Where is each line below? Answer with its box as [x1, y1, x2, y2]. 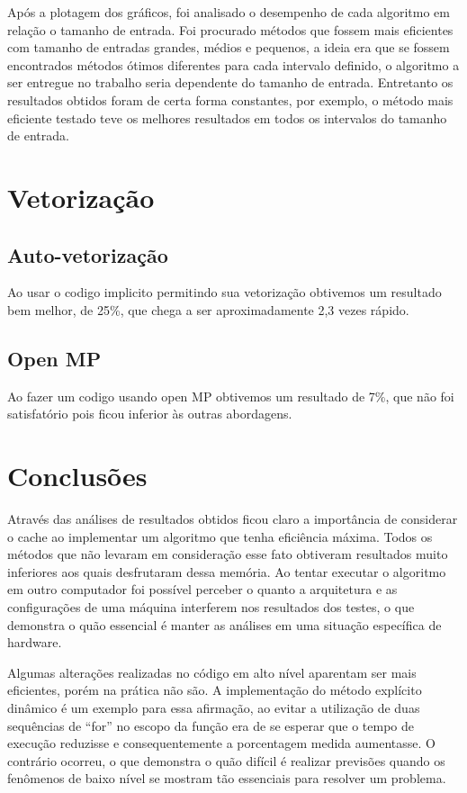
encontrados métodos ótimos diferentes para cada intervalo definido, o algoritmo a [7, 55, 460, 74]
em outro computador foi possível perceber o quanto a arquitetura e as [7, 580, 398, 599]
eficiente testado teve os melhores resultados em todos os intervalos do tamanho [7, 108, 447, 127]
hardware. [7, 633, 62, 652]
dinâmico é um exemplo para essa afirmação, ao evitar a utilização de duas [7, 698, 420, 716]
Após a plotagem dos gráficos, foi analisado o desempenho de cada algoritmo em [7, 3, 450, 21]
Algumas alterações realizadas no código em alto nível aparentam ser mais [7, 662, 417, 681]
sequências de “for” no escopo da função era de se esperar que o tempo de [7, 716, 414, 734]
